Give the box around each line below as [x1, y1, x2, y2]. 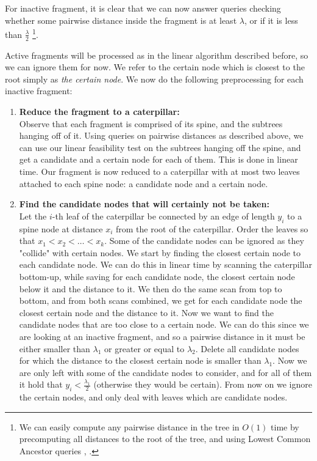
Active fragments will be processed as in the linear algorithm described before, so [5, 48, 308, 61]
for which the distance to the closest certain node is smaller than [19, 354, 262, 367]
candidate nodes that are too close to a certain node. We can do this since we [19, 318, 309, 331]
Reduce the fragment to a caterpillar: [19, 105, 180, 118]
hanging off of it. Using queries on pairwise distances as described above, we [19, 129, 304, 142]
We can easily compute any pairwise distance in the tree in [19, 420, 240, 433]
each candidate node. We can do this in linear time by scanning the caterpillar [19, 258, 312, 271]
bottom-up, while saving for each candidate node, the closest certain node [19, 270, 295, 282]
